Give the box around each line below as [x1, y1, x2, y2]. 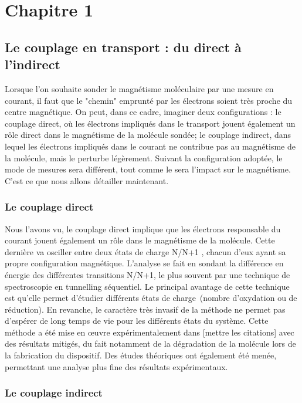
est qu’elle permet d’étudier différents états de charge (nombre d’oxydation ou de [5, 292, 297, 304]
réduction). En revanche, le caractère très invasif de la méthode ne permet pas [5, 303, 286, 315]
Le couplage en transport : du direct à [5, 38, 242, 56]
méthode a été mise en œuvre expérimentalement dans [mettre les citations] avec [5, 326, 294, 338]
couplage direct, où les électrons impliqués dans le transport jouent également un [5, 117, 296, 129]
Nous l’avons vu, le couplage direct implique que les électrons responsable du [5, 222, 281, 235]
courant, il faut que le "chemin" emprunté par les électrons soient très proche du [5, 94, 293, 106]
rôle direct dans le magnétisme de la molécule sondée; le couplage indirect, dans [5, 128, 291, 141]
